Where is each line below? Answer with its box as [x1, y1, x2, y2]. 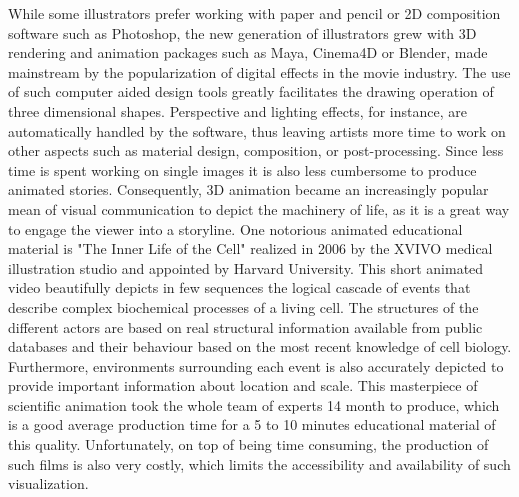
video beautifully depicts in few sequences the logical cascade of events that [8, 277, 471, 298]
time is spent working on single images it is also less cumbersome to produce [8, 159, 477, 180]
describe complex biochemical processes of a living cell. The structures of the [8, 296, 479, 317]
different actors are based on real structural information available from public [8, 316, 483, 337]
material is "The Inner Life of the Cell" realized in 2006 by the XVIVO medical [8, 238, 493, 259]
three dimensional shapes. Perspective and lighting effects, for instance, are [8, 100, 467, 121]
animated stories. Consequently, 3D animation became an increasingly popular [8, 179, 489, 200]
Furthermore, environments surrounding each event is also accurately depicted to [8, 355, 504, 376]
